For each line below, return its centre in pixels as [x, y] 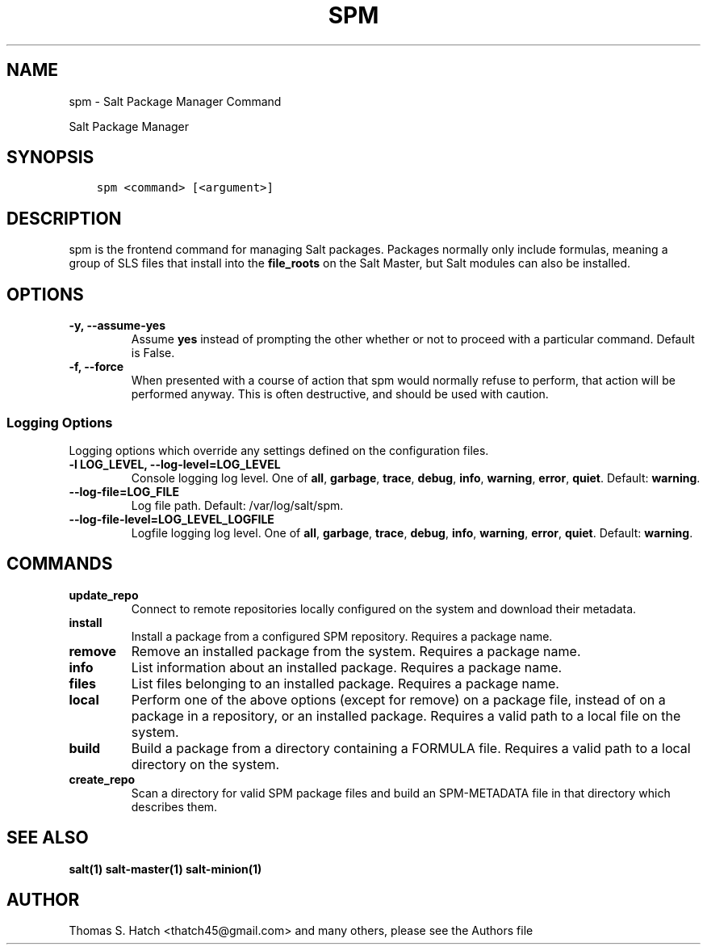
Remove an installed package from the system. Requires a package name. [356, 651]
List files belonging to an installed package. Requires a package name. [345, 683]
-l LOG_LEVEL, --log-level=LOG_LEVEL [175, 464]
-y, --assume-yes [117, 326]
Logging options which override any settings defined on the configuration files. [279, 450]
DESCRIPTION [64, 218]
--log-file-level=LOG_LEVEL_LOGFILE [172, 519]
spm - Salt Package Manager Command [175, 101]
